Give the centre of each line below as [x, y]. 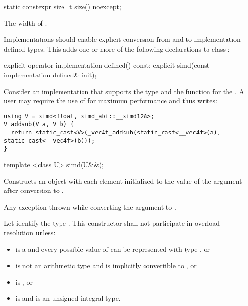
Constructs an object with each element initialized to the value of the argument [123, 181]
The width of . [26, 23]
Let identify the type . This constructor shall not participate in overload [112, 223]
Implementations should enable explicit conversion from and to [98, 39]
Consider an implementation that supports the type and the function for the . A [124, 91]
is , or [24, 281]
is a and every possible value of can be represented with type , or [113, 249]
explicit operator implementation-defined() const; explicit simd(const [107, 65]
